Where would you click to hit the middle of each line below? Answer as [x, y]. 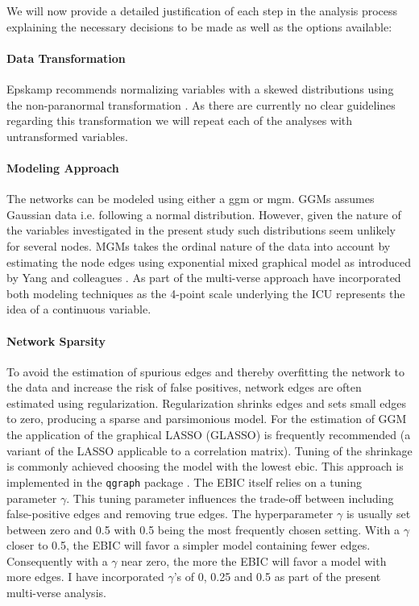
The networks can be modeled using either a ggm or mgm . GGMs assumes [191, 199]
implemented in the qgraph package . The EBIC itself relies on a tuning [184, 481]
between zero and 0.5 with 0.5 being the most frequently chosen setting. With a [203, 529]
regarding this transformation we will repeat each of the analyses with [180, 120]
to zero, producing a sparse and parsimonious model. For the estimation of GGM [207, 419]
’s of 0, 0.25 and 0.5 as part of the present [277, 577]
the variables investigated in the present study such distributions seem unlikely [201, 230]
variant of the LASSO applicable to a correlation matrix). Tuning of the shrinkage [209, 450]
